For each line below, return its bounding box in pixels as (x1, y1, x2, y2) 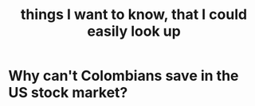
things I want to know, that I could (20, 6, 248, 24)
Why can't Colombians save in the (8, 67, 239, 85)
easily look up (87, 22, 181, 40)
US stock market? (8, 84, 128, 102)
